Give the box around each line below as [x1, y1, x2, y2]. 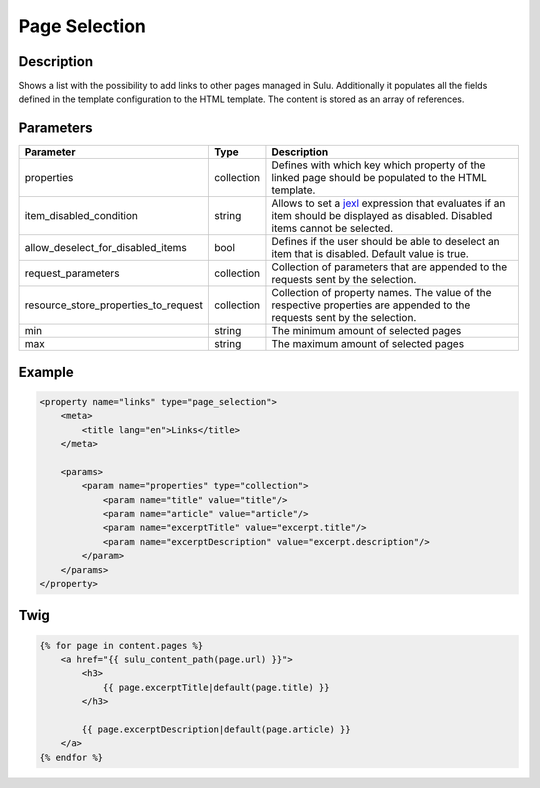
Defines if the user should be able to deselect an [271, 235, 500, 249]
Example [18, 363, 74, 380]
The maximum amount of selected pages [271, 337, 465, 351]
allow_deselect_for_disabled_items [24, 241, 187, 255]
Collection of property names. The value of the [271, 286, 492, 300]
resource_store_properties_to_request [24, 298, 204, 312]
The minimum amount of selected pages [271, 324, 462, 338]
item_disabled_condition [24, 209, 139, 223]
